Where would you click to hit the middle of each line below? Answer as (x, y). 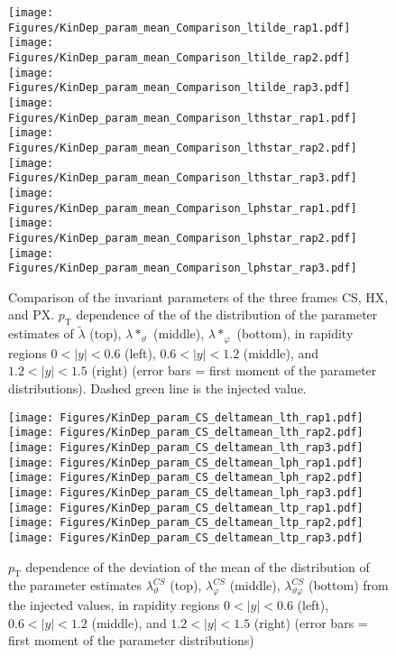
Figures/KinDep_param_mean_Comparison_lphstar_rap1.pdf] (183, 208)
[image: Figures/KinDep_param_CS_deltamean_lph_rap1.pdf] (186, 462)
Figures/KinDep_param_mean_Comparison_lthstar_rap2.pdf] (183, 148)
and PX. (32, 314)
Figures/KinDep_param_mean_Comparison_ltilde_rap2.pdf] (180, 57)
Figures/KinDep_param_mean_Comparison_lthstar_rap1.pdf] (183, 118)
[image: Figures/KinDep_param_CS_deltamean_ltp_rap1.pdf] (186, 508)
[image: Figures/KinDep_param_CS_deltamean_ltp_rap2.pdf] (186, 523)
